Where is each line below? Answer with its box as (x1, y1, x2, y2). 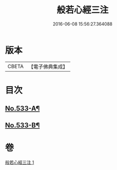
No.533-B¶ (5, 121, 40, 129)
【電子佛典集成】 (28, 63, 68, 70)
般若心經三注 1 (5, 159, 34, 165)
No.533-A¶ (5, 104, 40, 113)
